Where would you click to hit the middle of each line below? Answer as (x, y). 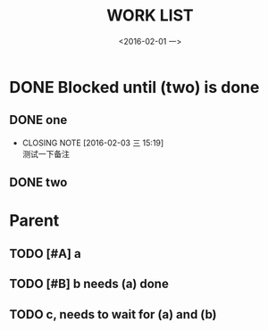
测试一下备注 (46, 153)
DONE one (38, 120)
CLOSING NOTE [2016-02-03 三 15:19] (93, 143)
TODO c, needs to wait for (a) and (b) (113, 314)
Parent (34, 221)
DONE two (38, 182)
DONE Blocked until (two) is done (134, 87)
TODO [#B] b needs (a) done (89, 284)
